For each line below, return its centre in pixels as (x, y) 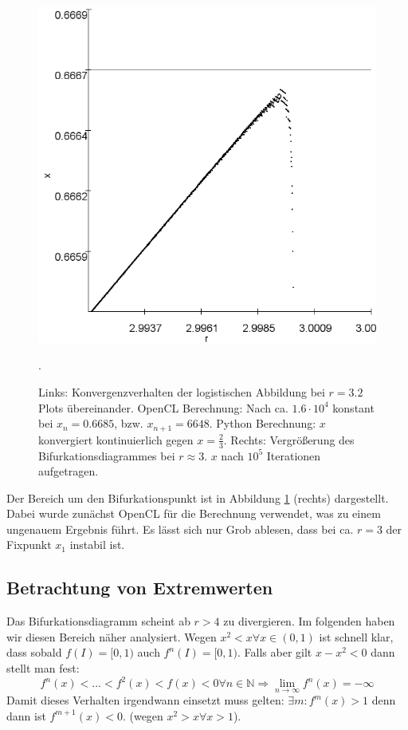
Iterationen (294, 455)
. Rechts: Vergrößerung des (289, 439)
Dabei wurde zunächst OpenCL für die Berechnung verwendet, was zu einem (194, 513)
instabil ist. (97, 545)
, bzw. (129, 423)
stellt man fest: (43, 668)
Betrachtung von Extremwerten (140, 588)
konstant (353, 407)
